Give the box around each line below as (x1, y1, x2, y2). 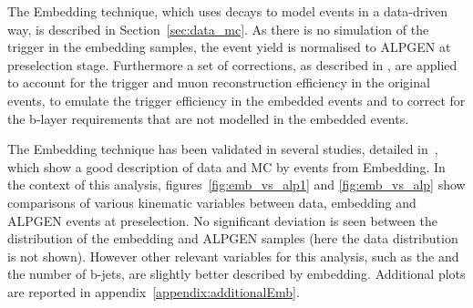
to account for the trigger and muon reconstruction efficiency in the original (7, 73, 430, 92)
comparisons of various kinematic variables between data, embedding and (7, 192, 416, 211)
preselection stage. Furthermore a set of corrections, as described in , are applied (7, 55, 458, 74)
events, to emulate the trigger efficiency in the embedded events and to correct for (7, 90, 466, 109)
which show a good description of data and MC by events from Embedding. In (7, 157, 446, 176)
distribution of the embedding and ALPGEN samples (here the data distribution (7, 229, 458, 248)
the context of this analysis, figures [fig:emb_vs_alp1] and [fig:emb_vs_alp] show (7, 175, 466, 194)
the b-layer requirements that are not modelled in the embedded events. (7, 108, 409, 128)
